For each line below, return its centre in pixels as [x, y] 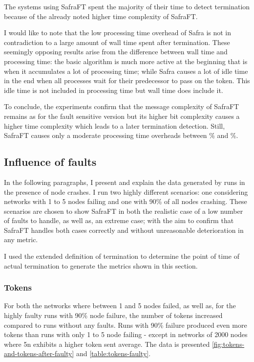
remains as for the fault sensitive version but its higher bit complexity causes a [122, 116]
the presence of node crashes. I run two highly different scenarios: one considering [126, 192]
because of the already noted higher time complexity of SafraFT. [101, 16]
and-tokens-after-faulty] [39, 353]
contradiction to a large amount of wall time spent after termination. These [117, 42]
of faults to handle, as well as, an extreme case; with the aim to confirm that [119, 220]
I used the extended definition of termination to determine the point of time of [122, 256]
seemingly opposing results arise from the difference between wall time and [116, 52]
